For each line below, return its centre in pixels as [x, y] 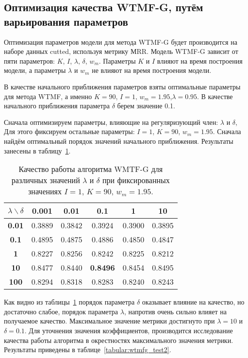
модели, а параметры [35, 70]
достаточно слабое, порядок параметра [61, 311]
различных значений [46, 180]
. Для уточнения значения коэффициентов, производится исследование [129, 330]
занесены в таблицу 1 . [37, 150]
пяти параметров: [29, 60]
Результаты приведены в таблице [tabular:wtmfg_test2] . [88, 349]
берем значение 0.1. [146, 106]
